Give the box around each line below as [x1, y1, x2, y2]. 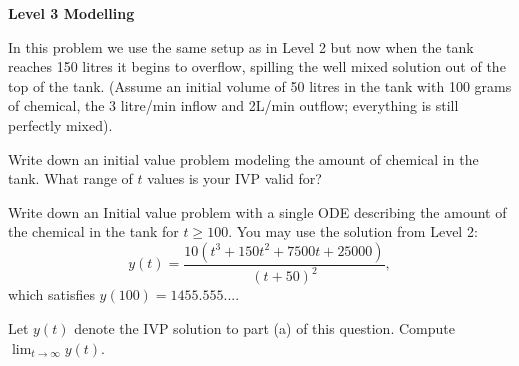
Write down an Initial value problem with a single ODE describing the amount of [8, 201, 507, 222]
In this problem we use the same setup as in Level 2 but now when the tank [8, 36, 474, 57]
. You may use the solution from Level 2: [228, 221, 478, 242]
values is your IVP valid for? [147, 168, 322, 189]
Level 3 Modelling [8, 3, 135, 23]
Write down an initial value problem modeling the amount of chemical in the [8, 148, 479, 169]
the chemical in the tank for [8, 221, 179, 242]
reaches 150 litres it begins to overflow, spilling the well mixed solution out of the [8, 56, 506, 77]
